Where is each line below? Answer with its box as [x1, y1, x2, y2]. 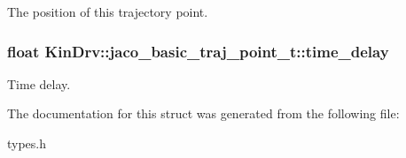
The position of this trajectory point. [7, 3, 208, 20]
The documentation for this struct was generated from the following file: [7, 104, 400, 123]
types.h [7, 134, 47, 152]
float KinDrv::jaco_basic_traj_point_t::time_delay [7, 40, 389, 62]
